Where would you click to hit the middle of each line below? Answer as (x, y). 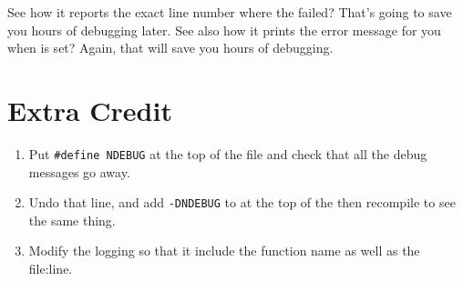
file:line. (51, 268)
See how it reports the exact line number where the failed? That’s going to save (230, 12)
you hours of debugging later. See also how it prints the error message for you (224, 30)
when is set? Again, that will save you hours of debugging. (170, 48)
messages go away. (79, 171)
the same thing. (72, 220)
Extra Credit (90, 110)
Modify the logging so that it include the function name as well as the (224, 251)
